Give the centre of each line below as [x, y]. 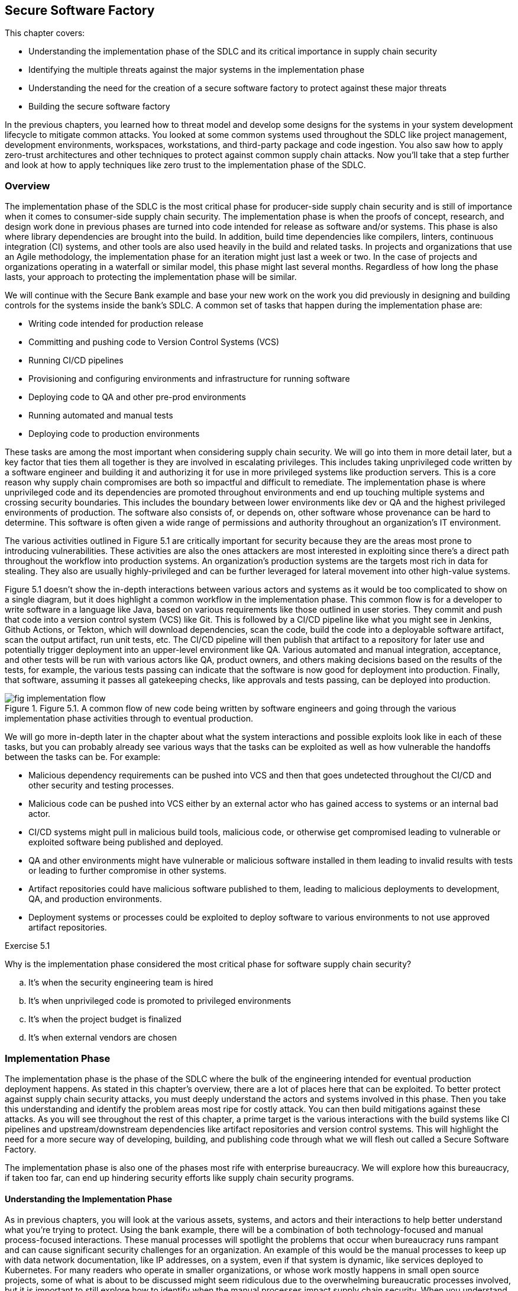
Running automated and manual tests [101, 416]
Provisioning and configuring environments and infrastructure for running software [189, 379]
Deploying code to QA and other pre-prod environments [137, 397]
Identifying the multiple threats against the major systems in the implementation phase [197, 70]
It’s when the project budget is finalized [105, 1019]
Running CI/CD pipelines [76, 360]
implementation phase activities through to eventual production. [129, 719]
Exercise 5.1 [27, 946]
